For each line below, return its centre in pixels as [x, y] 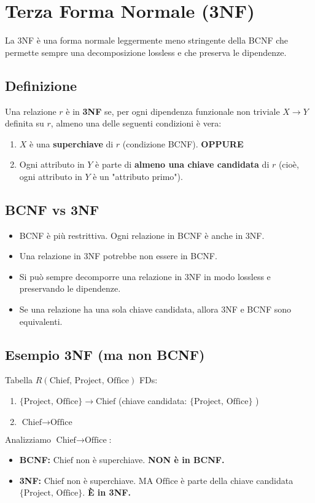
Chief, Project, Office [89, 381]
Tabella [19, 380]
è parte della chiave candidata [237, 480]
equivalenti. [41, 321]
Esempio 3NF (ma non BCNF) [105, 354]
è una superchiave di [72, 143]
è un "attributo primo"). [138, 176]
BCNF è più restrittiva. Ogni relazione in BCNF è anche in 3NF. [142, 235]
